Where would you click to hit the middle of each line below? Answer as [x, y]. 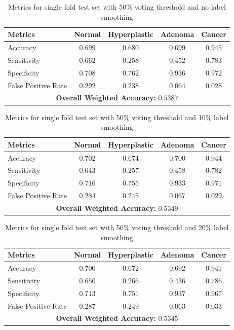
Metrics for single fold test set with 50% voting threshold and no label [117, 7]
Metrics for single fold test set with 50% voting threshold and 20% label [117, 227]
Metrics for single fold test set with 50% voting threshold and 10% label [117, 117]
